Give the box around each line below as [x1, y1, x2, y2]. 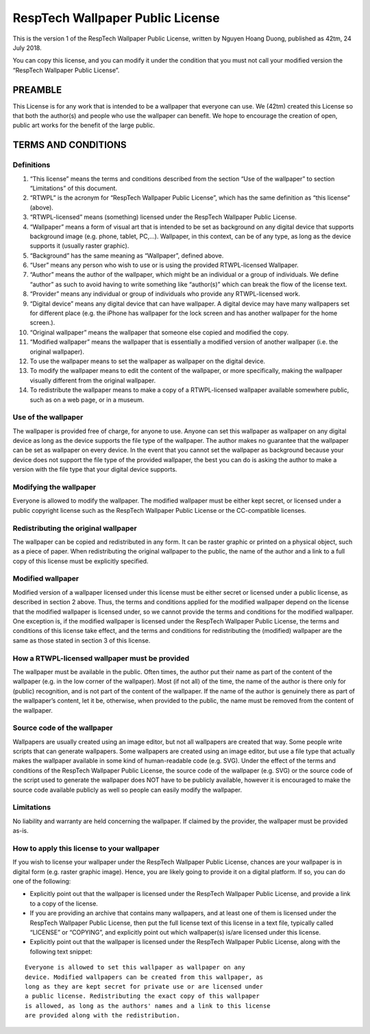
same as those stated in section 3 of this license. [12, 636, 151, 645]
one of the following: [12, 877, 71, 886]
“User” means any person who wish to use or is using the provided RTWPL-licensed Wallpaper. [29, 261, 299, 269]
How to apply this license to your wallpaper [12, 843, 160, 853]
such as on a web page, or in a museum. [29, 395, 145, 404]
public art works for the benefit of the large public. [12, 121, 156, 130]
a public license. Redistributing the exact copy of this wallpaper [25, 992, 260, 1000]
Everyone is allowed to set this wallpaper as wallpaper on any [25, 963, 246, 972]
